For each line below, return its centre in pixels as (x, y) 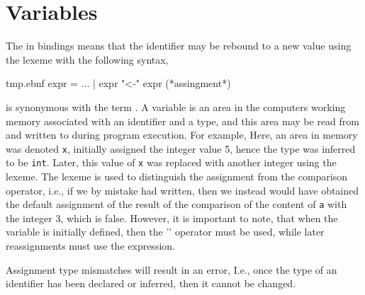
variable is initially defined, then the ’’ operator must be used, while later (165, 232)
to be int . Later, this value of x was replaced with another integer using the (171, 162)
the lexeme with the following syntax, (87, 59)
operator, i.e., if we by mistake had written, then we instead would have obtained (182, 190)
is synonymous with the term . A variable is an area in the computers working (176, 106)
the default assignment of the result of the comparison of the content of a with (176, 204)
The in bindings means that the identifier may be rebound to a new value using (179, 46)
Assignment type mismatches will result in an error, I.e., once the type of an (172, 269)
